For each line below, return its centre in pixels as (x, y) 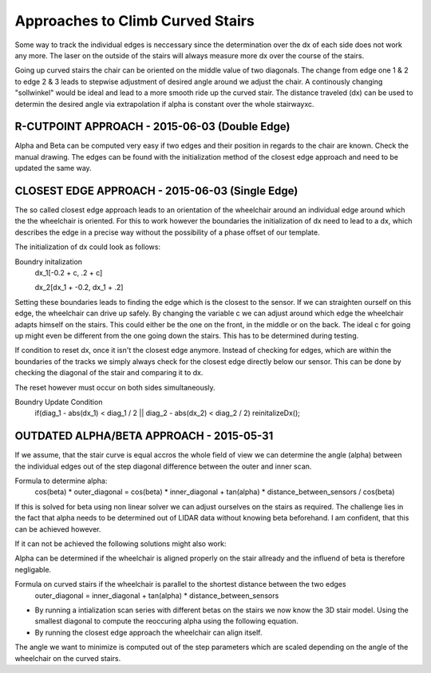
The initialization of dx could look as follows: (88, 247)
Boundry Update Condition (59, 402)
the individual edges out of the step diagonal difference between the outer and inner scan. (163, 466)
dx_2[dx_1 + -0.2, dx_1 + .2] (79, 287)
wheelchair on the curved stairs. (68, 658)
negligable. (33, 569)
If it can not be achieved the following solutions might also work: (121, 544)
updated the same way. (53, 168)
